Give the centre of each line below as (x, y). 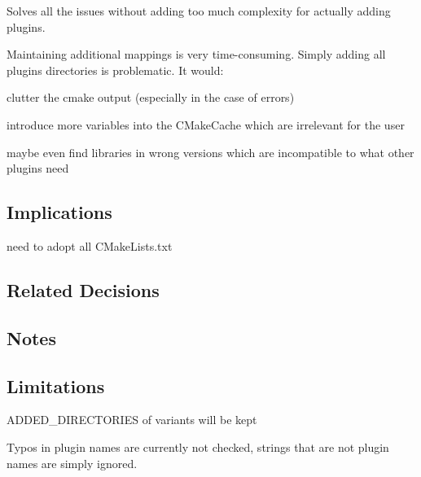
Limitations (56, 385)
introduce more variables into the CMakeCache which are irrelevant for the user (206, 124)
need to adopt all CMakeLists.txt (90, 245)
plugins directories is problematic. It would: (115, 70)
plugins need (38, 168)
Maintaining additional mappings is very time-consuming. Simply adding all (196, 54)
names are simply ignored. (72, 463)
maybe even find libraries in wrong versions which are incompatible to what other (210, 152)
